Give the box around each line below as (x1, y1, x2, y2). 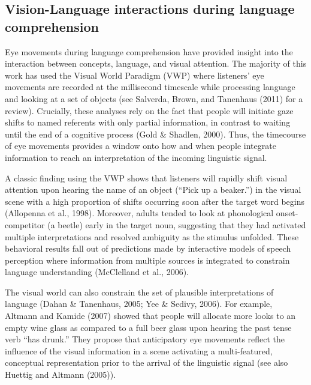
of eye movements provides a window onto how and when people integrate (5, 139, 276, 152)
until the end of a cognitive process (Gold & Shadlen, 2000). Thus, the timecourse (5, 127, 306, 140)
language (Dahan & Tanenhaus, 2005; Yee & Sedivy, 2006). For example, (5, 297, 273, 310)
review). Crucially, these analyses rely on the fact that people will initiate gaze (5, 104, 294, 117)
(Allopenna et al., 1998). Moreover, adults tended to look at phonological (5, 207, 274, 219)
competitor (5, 218, 45, 231)
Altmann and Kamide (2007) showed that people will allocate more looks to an (5, 309, 296, 322)
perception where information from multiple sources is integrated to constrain (5, 253, 290, 266)
